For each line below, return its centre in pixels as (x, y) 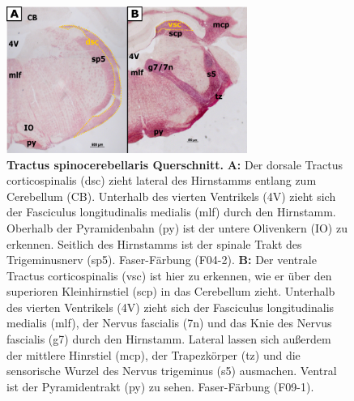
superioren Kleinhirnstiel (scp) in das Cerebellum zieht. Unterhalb (171, 291)
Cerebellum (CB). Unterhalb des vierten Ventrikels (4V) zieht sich (171, 196)
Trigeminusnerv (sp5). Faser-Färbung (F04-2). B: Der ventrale (162, 260)
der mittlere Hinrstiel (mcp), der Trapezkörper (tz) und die (154, 354)
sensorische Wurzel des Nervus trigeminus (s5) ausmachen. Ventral (172, 371)
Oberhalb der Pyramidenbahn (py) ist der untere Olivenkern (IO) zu (177, 227)
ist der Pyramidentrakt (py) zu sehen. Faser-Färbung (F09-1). (160, 386)
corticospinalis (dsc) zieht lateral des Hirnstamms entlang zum (162, 180)
